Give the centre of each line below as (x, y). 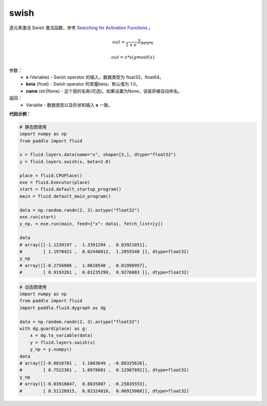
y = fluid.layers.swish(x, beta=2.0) (65, 161)
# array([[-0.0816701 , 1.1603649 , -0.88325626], (84, 363)
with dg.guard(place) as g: (53, 329)
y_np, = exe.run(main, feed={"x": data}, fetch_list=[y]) (91, 224)
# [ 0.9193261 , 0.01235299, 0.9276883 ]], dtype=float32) (104, 272)
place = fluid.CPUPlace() (51, 175)
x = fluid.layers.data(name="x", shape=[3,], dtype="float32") (98, 155)
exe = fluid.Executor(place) (55, 182)
